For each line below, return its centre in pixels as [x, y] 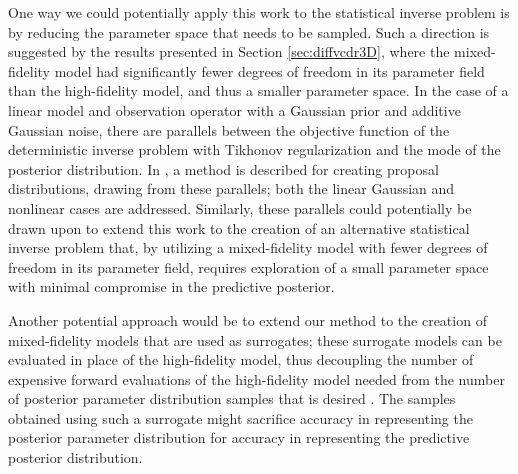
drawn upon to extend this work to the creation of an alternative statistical [239, 227]
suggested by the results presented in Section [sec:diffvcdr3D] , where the [229, 51]
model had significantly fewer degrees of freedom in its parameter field [269, 70]
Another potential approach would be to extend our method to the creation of [247, 319]
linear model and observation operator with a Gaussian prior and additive [234, 109]
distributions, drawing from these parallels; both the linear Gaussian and [231, 188]
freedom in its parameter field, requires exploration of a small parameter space [248, 266]
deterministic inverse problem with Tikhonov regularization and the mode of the [254, 149]
